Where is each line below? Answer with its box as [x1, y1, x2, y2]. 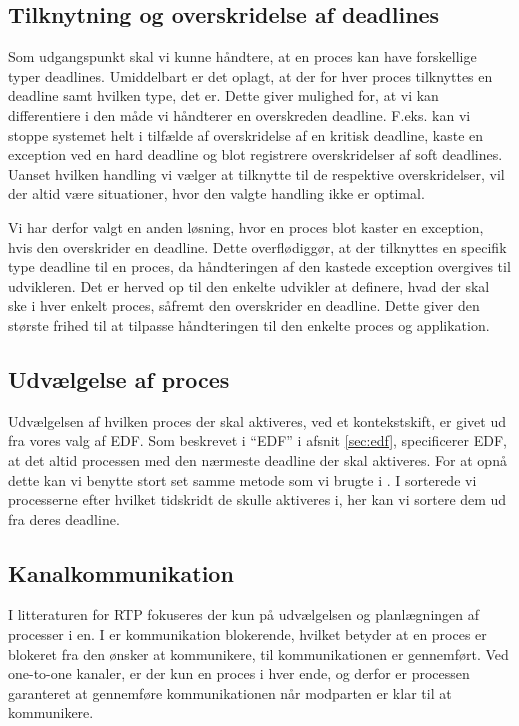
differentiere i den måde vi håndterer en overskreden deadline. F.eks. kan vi [8, 104, 471, 125]
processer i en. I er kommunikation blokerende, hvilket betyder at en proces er [8, 624, 487, 645]
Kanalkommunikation [8, 557, 234, 588]
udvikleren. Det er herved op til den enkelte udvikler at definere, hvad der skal [8, 275, 490, 296]
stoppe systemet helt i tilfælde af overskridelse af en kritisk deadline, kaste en [8, 124, 484, 145]
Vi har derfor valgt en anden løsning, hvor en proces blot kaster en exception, [8, 216, 484, 237]
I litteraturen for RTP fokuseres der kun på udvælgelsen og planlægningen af [8, 604, 480, 625]
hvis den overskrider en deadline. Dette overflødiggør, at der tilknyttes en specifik [8, 236, 507, 257]
